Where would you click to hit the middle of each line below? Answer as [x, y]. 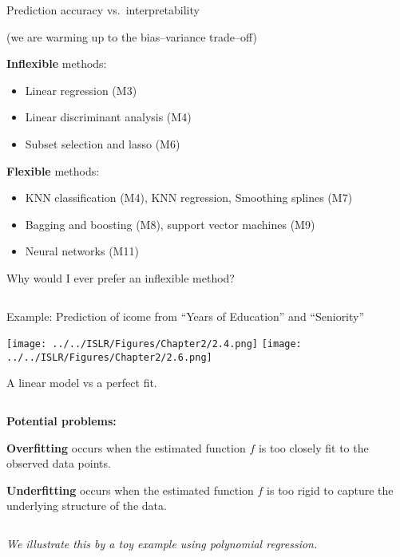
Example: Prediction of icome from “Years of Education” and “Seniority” [186, 316]
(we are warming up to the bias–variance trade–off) [132, 36]
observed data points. [59, 463]
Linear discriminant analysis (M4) [108, 117]
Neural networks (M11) [82, 251]
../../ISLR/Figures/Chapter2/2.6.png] [109, 357]
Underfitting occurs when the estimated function [130, 490]
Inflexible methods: [57, 63]
